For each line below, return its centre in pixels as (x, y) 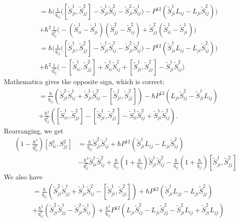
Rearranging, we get (34, 130)
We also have (23, 177)
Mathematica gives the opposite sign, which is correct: (84, 81)
